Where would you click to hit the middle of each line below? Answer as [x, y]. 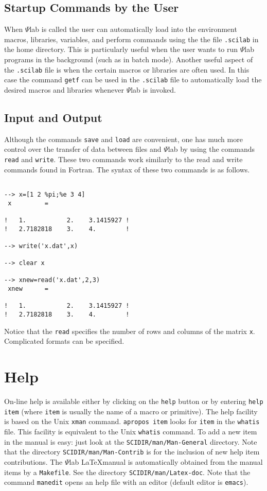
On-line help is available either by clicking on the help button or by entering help [134, 401]
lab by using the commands [211, 149]
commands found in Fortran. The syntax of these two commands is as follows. [127, 169]
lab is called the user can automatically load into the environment [133, 29]
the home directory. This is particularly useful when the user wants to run [121, 49]
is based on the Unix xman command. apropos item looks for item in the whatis [132, 421]
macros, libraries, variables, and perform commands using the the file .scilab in [131, 39]
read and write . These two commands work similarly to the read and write [123, 159]
